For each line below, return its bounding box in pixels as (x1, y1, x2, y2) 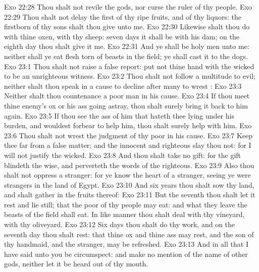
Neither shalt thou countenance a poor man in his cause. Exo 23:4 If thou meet (4, 90, 250, 101)
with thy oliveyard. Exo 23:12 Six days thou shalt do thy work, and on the (4, 219, 235, 230)
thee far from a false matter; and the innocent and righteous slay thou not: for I (4, 140, 251, 150)
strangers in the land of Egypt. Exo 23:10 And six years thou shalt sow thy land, (4, 179, 254, 190)
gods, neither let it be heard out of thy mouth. (4, 258, 148, 269)
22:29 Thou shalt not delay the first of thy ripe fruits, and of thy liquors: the (4, 11, 241, 22)
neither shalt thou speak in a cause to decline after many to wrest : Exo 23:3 (4, 80, 242, 91)
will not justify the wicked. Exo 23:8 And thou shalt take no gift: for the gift (4, 149, 241, 160)
